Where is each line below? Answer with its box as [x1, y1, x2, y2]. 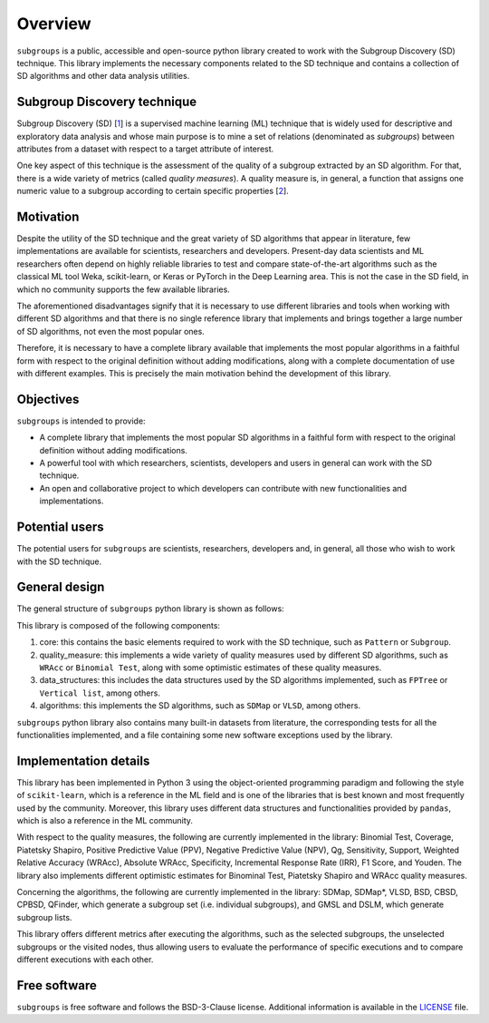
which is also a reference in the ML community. [16, 815, 194, 826]
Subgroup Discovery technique [16, 94, 197, 110]
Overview [16, 14, 91, 34]
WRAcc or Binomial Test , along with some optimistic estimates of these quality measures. [39, 662, 382, 673]
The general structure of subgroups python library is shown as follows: [16, 603, 284, 614]
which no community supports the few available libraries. [16, 284, 230, 295]
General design [16, 580, 105, 595]
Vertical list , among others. [39, 687, 160, 698]
